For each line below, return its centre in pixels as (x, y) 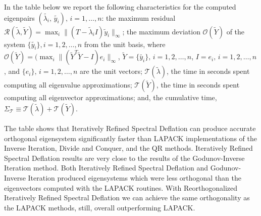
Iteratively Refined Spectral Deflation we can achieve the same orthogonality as (127, 198)
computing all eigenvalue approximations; (68, 85)
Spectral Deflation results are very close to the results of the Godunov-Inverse (124, 158)
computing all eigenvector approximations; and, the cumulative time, (111, 97)
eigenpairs (19, 17)
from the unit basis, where (125, 44)
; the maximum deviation (161, 31)
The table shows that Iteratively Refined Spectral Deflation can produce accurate (130, 128)
